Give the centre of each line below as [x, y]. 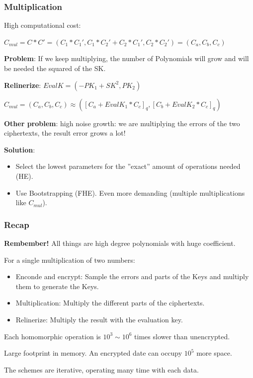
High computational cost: [42, 25]
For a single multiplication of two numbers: [70, 260]
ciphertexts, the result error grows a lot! [65, 133]
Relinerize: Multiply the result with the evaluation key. [99, 319]
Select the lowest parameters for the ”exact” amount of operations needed [128, 166]
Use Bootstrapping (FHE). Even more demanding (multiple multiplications [130, 192]
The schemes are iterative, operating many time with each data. [101, 369]
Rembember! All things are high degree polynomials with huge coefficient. [120, 243]
